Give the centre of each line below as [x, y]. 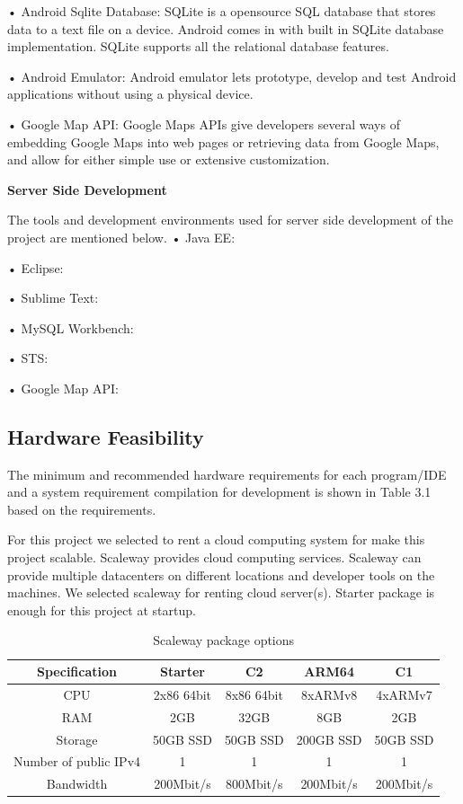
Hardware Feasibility [106, 436]
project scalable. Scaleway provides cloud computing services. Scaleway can [214, 557]
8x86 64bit [254, 694]
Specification [77, 671]
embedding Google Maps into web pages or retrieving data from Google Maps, [223, 141]
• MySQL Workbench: [71, 327]
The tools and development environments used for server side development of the [230, 220]
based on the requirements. [82, 509]
